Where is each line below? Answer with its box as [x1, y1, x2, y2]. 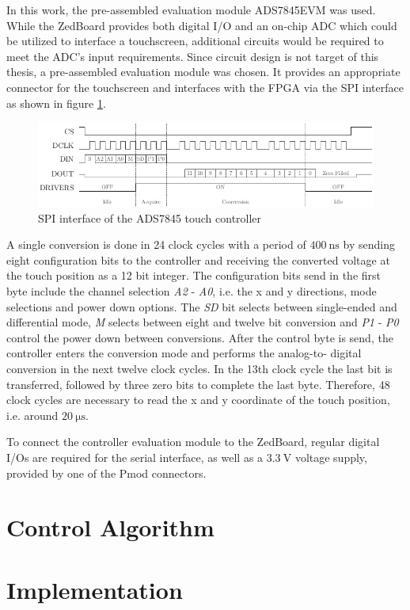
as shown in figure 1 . [6, 94, 106, 111]
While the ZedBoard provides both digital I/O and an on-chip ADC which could [6, 17, 397, 33]
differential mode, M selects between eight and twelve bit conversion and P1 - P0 [6, 314, 399, 330]
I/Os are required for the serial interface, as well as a [6, 448, 264, 465]
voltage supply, [294, 448, 367, 465]
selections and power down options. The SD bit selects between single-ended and [6, 298, 397, 315]
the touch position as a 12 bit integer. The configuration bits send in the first [6, 267, 382, 284]
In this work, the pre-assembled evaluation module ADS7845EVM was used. [6, 2, 376, 17]
